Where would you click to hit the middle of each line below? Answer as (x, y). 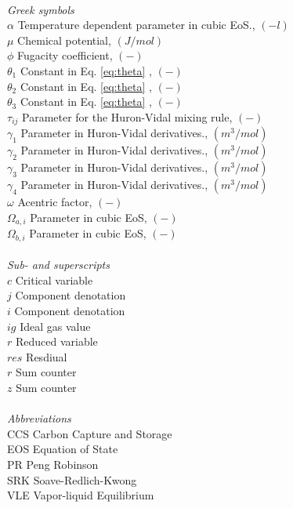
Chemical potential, (64, 40)
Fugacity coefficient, (65, 55)
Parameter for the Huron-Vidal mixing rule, (127, 116)
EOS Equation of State (63, 449)
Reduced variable (56, 341)
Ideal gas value (55, 326)
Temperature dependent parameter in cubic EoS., (136, 25)
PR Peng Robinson (53, 464)
